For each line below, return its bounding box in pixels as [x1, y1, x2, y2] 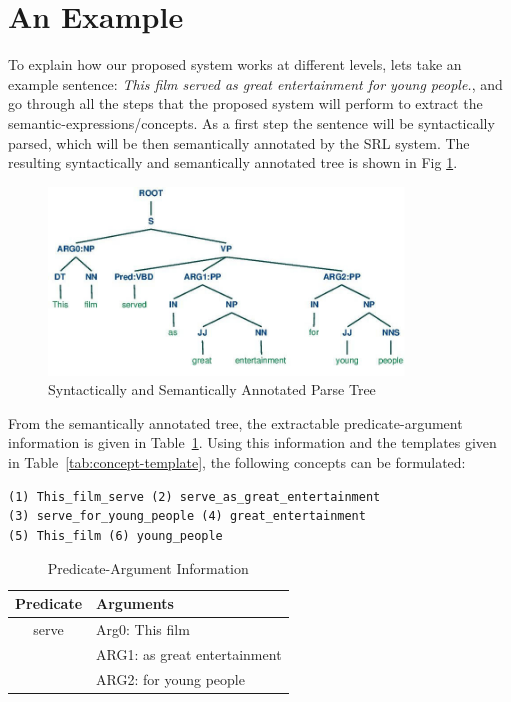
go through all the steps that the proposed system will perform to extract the [8, 93, 483, 114]
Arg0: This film [96, 618, 190, 639]
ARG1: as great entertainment [96, 643, 282, 664]
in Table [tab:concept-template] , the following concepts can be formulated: [8, 452, 466, 473]
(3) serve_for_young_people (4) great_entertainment [8, 509, 366, 524]
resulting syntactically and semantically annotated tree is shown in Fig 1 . [8, 152, 458, 173]
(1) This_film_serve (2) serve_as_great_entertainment [8, 489, 381, 504]
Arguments [96, 593, 174, 613]
